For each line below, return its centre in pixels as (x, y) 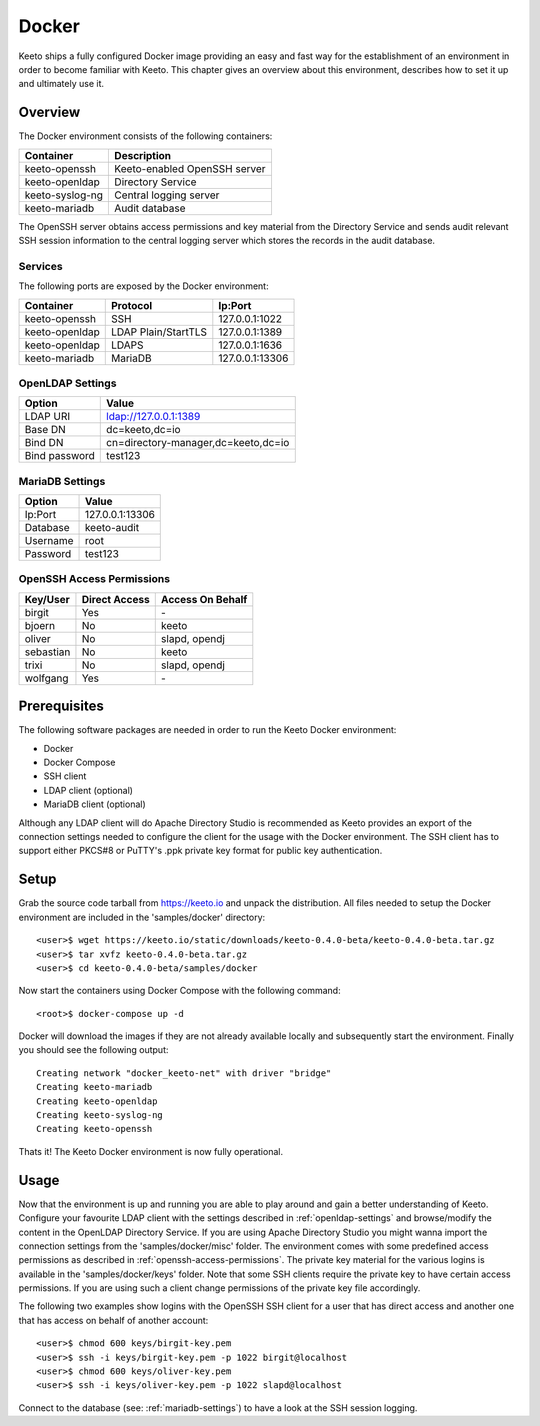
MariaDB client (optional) (95, 804)
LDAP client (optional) (88, 790)
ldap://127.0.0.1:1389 (153, 417)
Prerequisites (61, 706)
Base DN (45, 430)
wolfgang (46, 678)
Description (143, 155)
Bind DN (44, 443)
